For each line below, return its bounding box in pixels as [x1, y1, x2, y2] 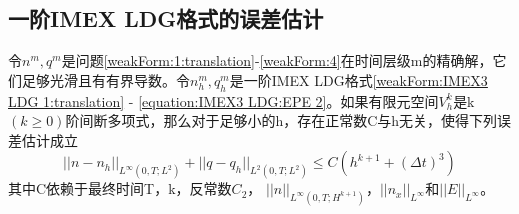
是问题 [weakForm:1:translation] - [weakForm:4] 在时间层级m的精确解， [61, 50, 493, 71]
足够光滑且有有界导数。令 [21, 69, 190, 90]
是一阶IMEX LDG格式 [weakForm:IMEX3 [229, 69, 488, 90]
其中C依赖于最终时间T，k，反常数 [8, 178, 232, 199]
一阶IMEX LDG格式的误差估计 [8, 3, 324, 34]
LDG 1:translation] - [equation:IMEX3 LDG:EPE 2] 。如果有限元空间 [8, 90, 439, 111]
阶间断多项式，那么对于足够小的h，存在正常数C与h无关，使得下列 [65, 110, 498, 131]
